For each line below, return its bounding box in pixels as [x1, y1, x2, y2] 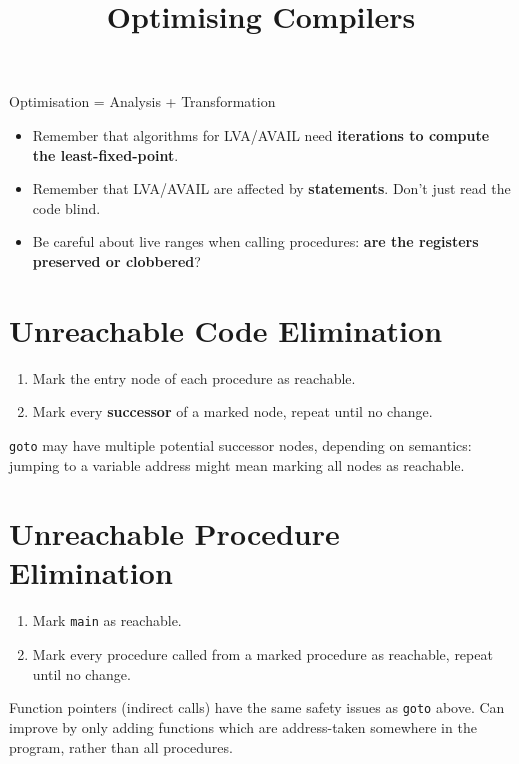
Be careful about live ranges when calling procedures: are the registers [32, 231, 479, 252]
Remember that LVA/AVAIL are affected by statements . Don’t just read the [32, 178, 511, 199]
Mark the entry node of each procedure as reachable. [32, 367, 356, 388]
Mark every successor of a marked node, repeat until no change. [32, 401, 433, 422]
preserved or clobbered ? [32, 250, 201, 271]
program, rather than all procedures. [9, 736, 233, 757]
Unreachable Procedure [9, 513, 340, 554]
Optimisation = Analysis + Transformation [9, 91, 276, 112]
